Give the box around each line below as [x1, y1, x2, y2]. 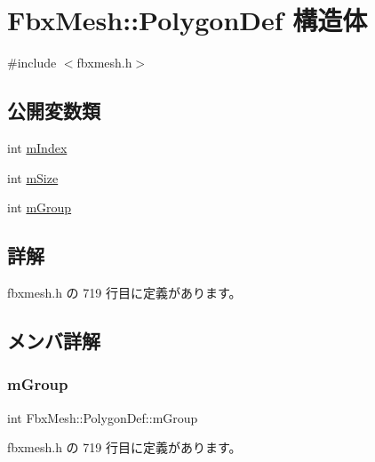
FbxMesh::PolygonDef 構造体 [7, 2, 368, 38]
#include [7, 53, 57, 72]
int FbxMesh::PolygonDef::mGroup [7, 408, 198, 426]
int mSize [7, 168, 59, 187]
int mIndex [7, 138, 68, 156]
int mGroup [7, 198, 72, 217]
